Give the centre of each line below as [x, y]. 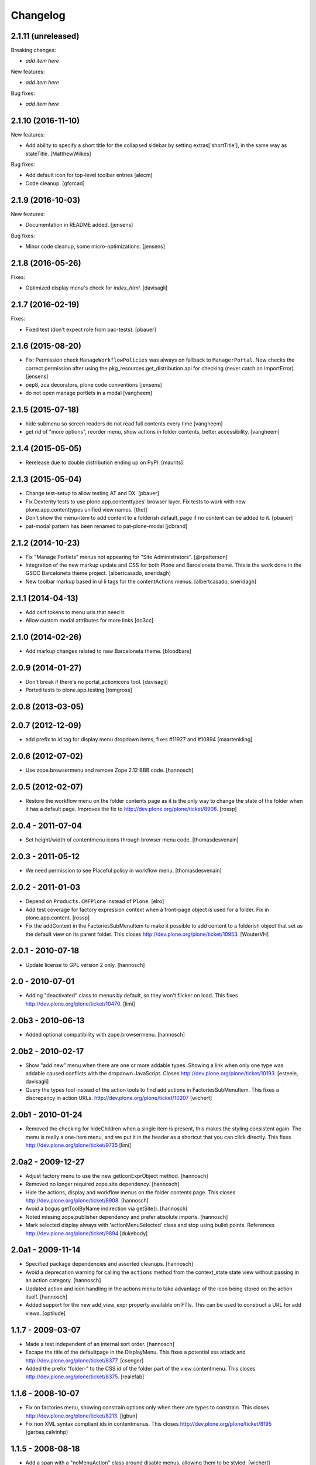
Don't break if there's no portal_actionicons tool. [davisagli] [97, 682]
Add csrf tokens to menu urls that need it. [75, 612]
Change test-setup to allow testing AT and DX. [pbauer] [92, 493]
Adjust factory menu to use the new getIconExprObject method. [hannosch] [117, 1176]
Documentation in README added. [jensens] [79, 225]
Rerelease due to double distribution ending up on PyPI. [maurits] [104, 462]
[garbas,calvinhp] [47, 1432]
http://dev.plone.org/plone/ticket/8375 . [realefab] [85, 1377]
